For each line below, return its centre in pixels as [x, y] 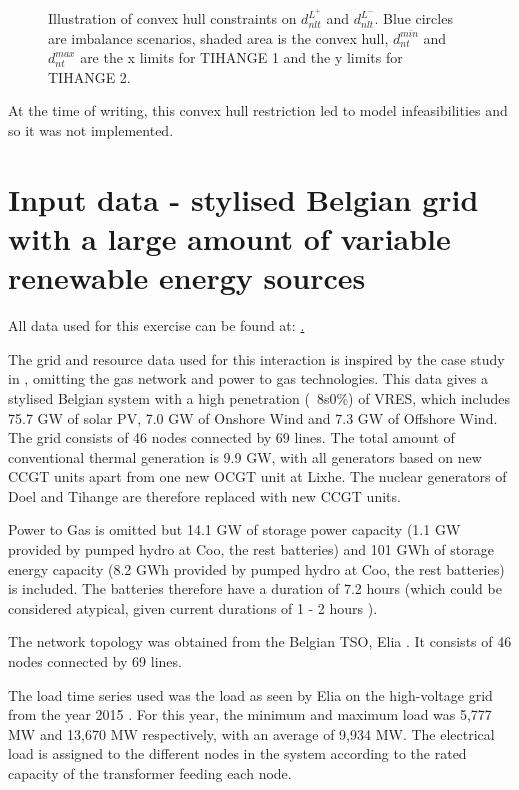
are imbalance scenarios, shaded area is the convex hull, [218, 37]
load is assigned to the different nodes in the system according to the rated [237, 753]
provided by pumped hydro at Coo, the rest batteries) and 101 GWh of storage [251, 549]
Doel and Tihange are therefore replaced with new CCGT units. [204, 495]
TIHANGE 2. [89, 76]
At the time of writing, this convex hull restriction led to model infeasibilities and [258, 110]
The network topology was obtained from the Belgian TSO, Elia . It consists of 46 [260, 641]
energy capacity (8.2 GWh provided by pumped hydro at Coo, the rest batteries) [256, 568]
